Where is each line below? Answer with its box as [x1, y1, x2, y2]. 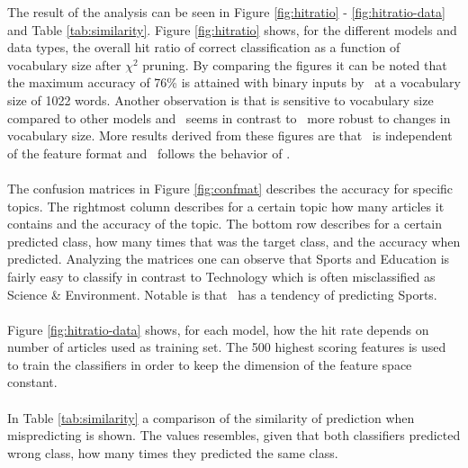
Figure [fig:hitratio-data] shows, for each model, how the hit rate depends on [7, 319, 429, 338]
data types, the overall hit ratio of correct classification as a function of [7, 38, 400, 57]
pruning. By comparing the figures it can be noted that [142, 55, 447, 74]
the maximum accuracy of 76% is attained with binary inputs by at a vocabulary [7, 73, 461, 92]
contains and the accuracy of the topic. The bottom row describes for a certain [7, 214, 443, 233]
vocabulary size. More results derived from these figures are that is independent [7, 126, 453, 145]
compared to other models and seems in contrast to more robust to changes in [7, 108, 451, 127]
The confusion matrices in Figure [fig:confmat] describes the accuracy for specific [7, 178, 454, 197]
